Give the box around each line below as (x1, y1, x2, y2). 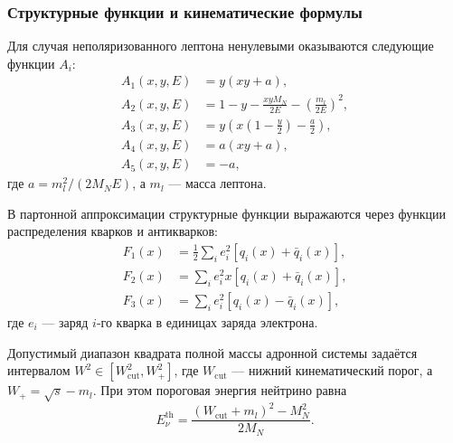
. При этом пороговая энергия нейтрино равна (92, 381, 347, 400)
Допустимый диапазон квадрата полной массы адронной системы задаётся (7, 343, 418, 362)
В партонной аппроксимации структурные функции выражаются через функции (7, 203, 447, 222)
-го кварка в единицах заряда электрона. (96, 312, 318, 331)
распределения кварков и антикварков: (7, 221, 218, 240)
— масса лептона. (168, 174, 267, 193)
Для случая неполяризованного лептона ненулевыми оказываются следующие (7, 36, 434, 55)
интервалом (7, 361, 71, 380)
